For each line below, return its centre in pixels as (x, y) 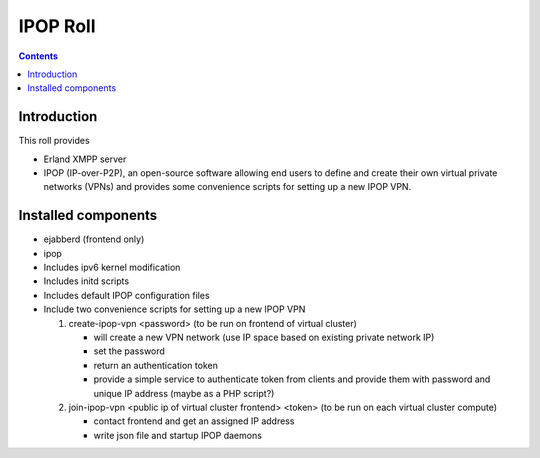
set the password (129, 351)
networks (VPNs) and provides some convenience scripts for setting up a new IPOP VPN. (227, 187)
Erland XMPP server (85, 159)
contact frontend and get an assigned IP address (194, 421)
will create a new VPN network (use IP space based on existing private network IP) (264, 337)
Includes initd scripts (86, 281)
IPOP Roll (57, 26)
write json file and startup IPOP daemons (177, 435)
